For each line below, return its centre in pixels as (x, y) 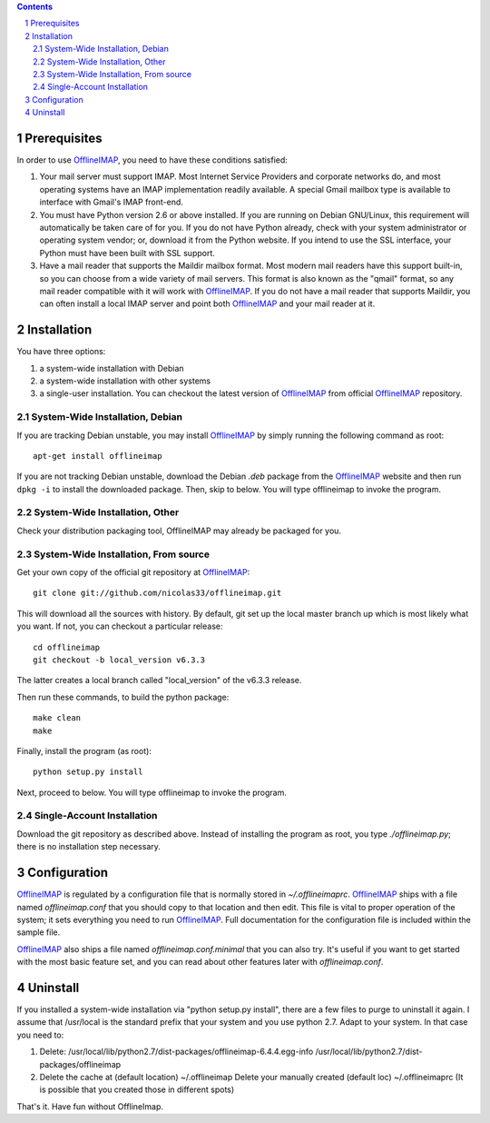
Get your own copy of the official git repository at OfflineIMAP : (133, 572)
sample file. (39, 932)
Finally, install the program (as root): (84, 750)
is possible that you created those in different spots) (137, 1089)
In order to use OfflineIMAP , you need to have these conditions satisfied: (152, 160)
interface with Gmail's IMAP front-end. (111, 202)
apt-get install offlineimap (98, 456)
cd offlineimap (67, 647)
